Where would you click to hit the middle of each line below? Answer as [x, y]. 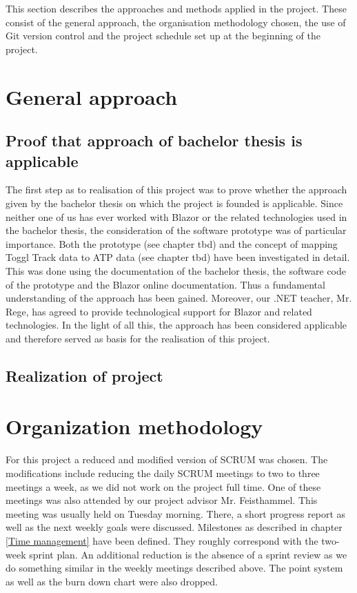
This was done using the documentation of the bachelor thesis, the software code [176, 270]
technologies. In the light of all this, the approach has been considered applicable [176, 325]
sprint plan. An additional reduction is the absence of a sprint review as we [188, 554]
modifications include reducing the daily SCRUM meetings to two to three [163, 473]
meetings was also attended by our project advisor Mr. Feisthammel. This [162, 500]
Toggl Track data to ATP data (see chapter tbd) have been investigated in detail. [178, 257]
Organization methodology [134, 426]
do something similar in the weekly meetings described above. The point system [174, 568]
